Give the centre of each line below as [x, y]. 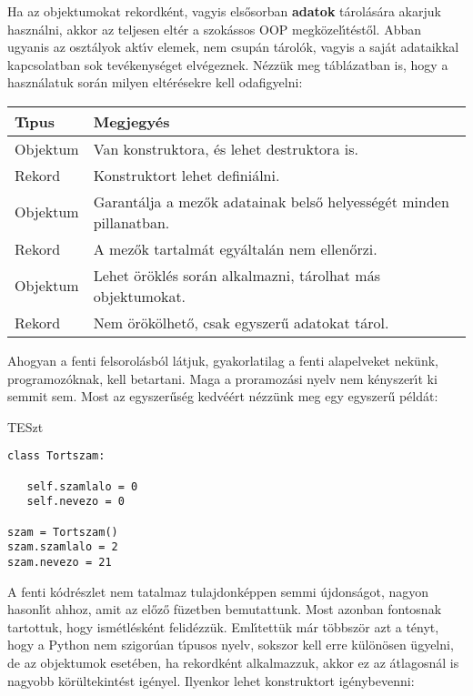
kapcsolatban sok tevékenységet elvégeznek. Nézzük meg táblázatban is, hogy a [228, 64]
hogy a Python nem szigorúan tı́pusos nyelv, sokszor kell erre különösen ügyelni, [231, 645]
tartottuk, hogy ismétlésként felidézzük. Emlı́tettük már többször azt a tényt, [223, 626]
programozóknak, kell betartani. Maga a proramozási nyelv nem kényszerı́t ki [222, 378]
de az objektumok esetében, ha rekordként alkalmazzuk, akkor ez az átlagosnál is [233, 662]
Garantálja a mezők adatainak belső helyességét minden [271, 201]
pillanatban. [131, 222]
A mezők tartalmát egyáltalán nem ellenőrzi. [235, 248]
